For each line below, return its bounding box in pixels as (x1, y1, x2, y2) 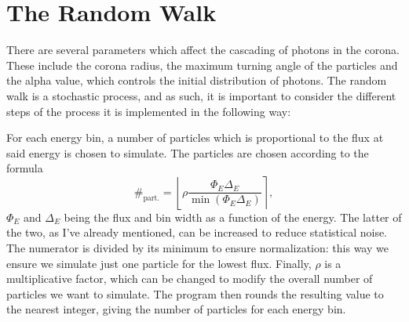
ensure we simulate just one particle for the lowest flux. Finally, (6, 255, 312, 271)
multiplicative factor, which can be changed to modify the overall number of (6, 270, 373, 287)
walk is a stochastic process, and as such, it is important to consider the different (6, 87, 396, 103)
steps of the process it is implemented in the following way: (6, 103, 291, 119)
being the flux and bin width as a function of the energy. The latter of (64, 208, 402, 225)
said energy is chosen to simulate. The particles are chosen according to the (6, 144, 369, 161)
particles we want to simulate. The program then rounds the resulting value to (6, 285, 384, 302)
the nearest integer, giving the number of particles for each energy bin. (6, 301, 346, 317)
